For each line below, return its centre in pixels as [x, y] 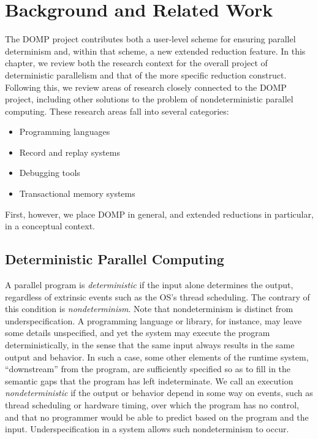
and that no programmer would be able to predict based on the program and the [157, 417]
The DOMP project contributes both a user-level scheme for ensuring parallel [150, 39]
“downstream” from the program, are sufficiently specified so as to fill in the [148, 369]
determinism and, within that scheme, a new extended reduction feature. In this [155, 51]
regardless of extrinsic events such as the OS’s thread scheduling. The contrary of [157, 296]
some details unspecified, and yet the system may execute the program [138, 333]
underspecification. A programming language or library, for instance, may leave [153, 320]
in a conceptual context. [50, 226]
